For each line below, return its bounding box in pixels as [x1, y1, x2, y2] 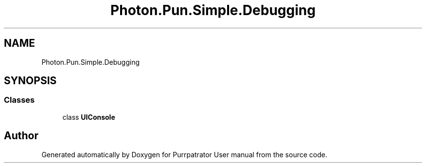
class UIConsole [62, 112, 115, 121]
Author [4, 130, 38, 142]
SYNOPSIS [4, 74, 57, 87]
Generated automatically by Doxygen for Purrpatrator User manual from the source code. [41, 150, 327, 159]
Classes [4, 95, 35, 105]
